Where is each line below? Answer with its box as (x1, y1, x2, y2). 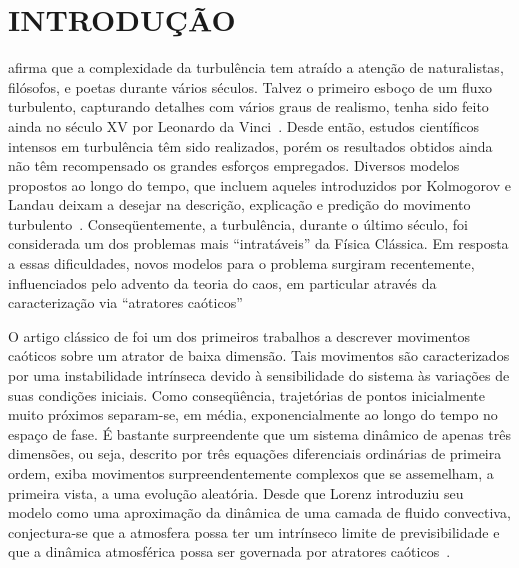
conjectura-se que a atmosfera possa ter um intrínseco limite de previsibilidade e (8, 521, 500, 542)
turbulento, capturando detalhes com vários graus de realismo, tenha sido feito (8, 96, 489, 117)
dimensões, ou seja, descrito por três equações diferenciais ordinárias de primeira (8, 443, 502, 464)
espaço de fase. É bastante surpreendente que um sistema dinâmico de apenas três (8, 423, 511, 444)
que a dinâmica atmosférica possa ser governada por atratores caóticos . (8, 541, 451, 562)
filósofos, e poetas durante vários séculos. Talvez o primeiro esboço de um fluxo (8, 76, 493, 97)
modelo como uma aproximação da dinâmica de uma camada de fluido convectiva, (8, 502, 511, 523)
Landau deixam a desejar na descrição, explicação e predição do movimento (8, 194, 471, 215)
